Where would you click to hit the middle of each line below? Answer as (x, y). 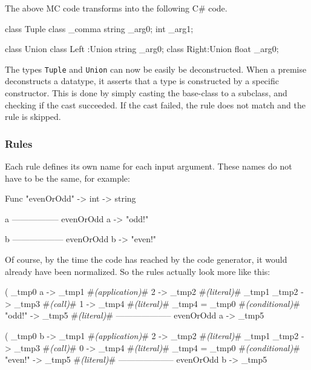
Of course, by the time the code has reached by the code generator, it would (146, 259)
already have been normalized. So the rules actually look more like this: (138, 271)
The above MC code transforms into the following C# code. (116, 8)
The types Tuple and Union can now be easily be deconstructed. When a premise (156, 69)
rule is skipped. (33, 117)
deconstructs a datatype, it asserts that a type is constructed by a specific (142, 81)
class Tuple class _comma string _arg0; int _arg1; (99, 28)
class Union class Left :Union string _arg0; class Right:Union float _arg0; (142, 49)
